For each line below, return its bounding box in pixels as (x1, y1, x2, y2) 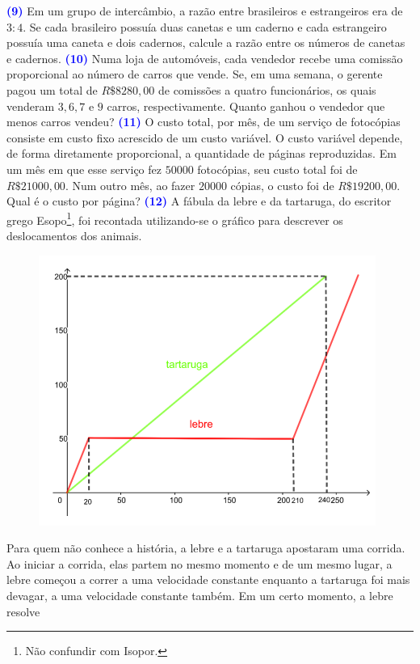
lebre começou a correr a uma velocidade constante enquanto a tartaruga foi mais (6, 571, 410, 588)
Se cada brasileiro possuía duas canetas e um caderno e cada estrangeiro (29, 18, 387, 35)
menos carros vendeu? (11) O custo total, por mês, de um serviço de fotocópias (6, 113, 401, 130)
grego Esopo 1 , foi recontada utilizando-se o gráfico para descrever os (6, 209, 343, 228)
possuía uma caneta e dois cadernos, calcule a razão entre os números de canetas (6, 34, 405, 51)
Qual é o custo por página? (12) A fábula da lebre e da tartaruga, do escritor (6, 192, 392, 209)
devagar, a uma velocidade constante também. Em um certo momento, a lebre (6, 586, 393, 603)
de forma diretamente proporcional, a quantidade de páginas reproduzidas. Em (6, 145, 397, 162)
